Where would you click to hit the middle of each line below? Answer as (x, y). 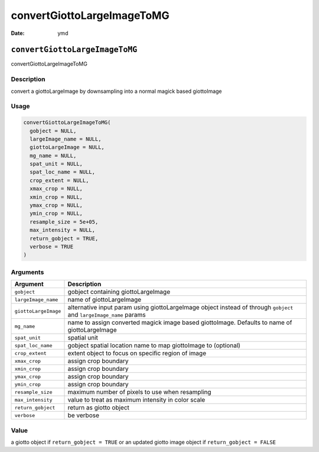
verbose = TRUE (52, 246)
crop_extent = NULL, (59, 180)
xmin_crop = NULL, (56, 197)
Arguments (27, 272)
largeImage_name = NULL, (66, 139)
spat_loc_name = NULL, (63, 172)
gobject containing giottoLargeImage (119, 292)
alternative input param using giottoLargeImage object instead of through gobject (180, 308)
